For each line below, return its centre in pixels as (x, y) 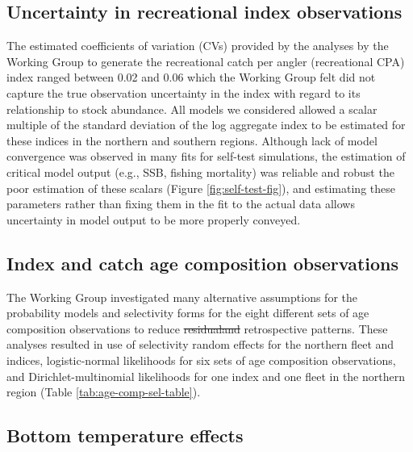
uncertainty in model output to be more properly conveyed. (154, 219)
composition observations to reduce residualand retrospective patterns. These (197, 328)
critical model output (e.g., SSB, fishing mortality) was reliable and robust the (200, 172)
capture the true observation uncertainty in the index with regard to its (184, 92)
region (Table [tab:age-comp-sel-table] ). (104, 392)
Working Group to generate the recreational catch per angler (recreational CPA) (206, 61)
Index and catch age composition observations (203, 263)
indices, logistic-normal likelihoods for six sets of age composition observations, (201, 360)
